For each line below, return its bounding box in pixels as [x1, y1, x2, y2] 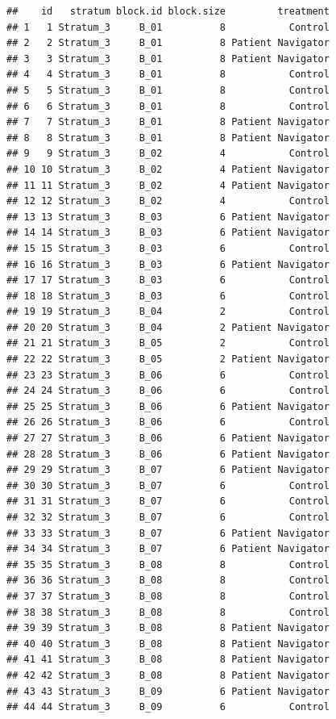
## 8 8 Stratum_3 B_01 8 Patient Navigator [6, 132, 330, 144]
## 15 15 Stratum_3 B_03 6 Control [6, 242, 330, 254]
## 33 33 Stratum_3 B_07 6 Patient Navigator [6, 527, 330, 539]
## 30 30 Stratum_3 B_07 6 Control [6, 479, 330, 491]
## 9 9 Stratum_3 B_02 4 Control [6, 148, 330, 160]
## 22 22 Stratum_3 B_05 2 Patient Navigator [6, 353, 330, 366]
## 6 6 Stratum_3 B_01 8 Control [6, 100, 330, 112]
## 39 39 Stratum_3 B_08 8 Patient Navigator [6, 622, 330, 634]
